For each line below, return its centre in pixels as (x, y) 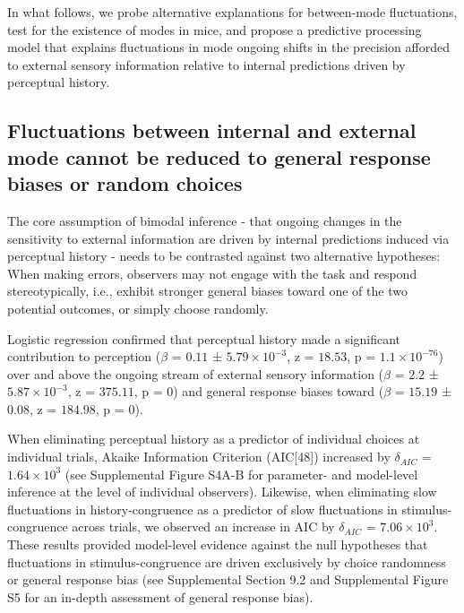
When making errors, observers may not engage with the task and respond (212, 273)
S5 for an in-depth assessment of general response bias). (160, 596)
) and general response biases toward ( (279, 391)
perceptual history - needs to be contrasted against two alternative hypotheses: (224, 256)
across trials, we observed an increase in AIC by (203, 527)
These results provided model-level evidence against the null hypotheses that (218, 544)
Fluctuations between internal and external (212, 130)
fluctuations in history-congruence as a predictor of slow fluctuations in (202, 509)
